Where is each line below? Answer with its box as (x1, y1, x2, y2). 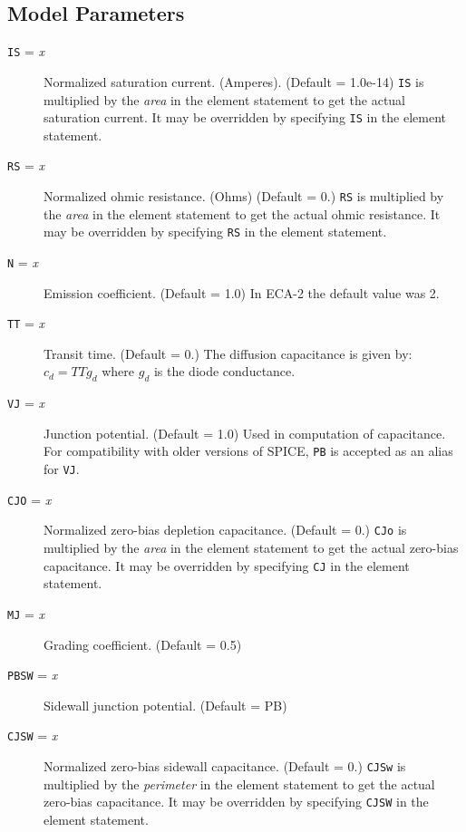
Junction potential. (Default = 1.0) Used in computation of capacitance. (44, 423, 446, 442)
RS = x (7, 156, 45, 175)
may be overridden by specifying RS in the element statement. (44, 222, 387, 241)
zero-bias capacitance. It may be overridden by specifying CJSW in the (44, 792, 429, 811)
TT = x (7, 314, 45, 333)
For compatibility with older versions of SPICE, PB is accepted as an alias (44, 441, 453, 460)
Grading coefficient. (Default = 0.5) (44, 634, 242, 653)
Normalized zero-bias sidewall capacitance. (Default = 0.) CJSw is (44, 757, 406, 776)
